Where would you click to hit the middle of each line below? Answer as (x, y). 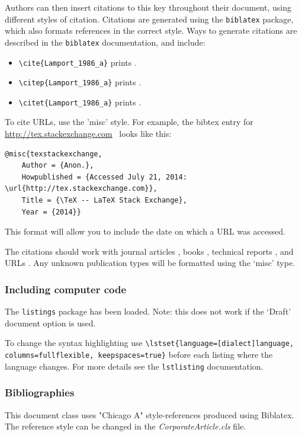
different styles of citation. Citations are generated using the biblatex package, (149, 19)
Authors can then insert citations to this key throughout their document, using (148, 7)
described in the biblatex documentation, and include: (105, 42)
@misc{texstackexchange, (54, 154)
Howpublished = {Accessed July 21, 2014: (104, 177)
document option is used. (50, 323)
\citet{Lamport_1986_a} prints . (80, 102)
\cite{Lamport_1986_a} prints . (78, 62)
